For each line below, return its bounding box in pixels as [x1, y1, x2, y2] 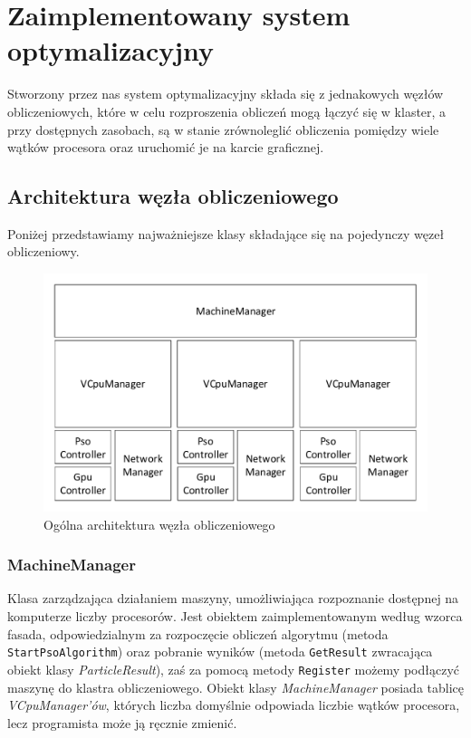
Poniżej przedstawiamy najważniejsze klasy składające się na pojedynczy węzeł [7, 224, 445, 243]
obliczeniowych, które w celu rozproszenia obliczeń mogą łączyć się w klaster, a [7, 101, 447, 120]
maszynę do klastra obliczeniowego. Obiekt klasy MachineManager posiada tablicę [7, 677, 464, 696]
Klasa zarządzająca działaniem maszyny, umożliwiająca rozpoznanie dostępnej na [7, 589, 459, 608]
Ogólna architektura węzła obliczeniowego [43, 514, 275, 533]
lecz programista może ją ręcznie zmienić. [7, 713, 237, 732]
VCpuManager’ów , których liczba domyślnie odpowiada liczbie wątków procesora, [7, 695, 460, 714]
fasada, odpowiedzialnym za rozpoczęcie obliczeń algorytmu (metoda [7, 624, 389, 643]
